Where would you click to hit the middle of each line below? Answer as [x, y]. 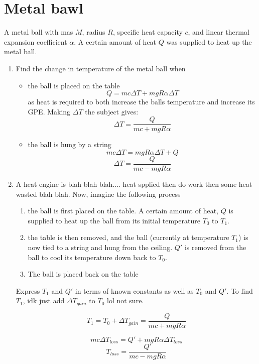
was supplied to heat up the [209, 41]
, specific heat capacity [148, 32]
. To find [240, 290]
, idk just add [44, 300]
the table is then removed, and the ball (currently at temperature [128, 237]
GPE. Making [49, 111]
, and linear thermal [219, 32]
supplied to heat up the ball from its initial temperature [114, 220]
